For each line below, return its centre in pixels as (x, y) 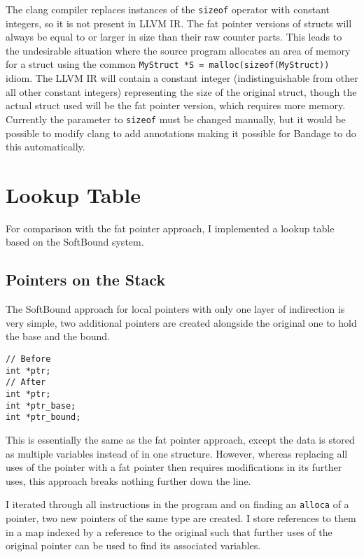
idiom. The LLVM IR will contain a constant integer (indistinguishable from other (182, 78)
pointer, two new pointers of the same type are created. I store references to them (181, 517)
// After (26, 382)
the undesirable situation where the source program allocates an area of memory (178, 50)
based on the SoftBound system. (75, 242)
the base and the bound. (58, 336)
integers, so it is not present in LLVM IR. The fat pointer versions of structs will (179, 23)
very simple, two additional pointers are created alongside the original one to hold (181, 322)
